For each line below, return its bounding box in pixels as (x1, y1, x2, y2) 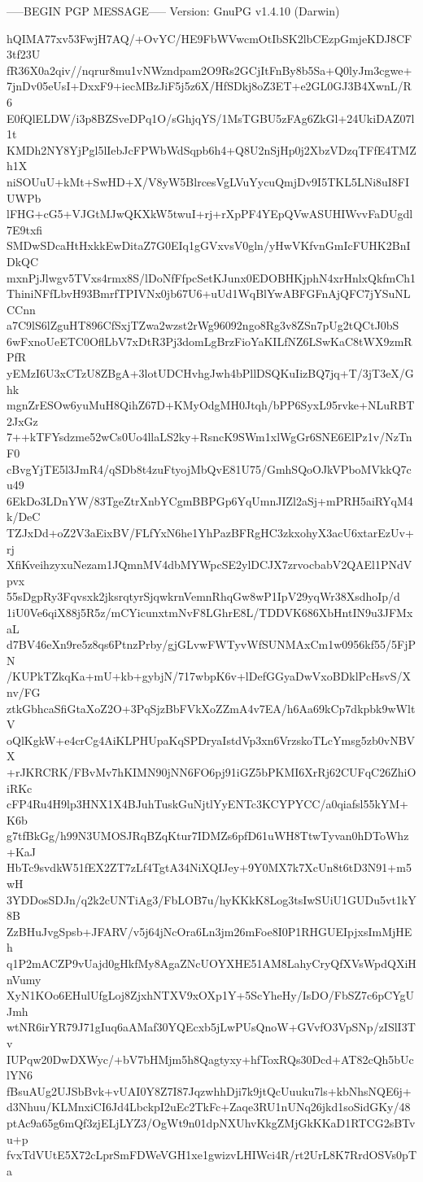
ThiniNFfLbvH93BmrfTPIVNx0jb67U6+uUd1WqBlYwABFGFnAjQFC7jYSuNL (7, 285, 411, 302)
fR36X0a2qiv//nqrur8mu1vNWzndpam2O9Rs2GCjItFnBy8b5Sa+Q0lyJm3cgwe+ (7, 61, 412, 78)
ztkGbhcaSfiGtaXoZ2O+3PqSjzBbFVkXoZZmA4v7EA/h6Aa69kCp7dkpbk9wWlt (7, 699, 416, 716)
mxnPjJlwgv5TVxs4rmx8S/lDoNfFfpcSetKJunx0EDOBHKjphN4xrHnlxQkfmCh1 (7, 269, 416, 286)
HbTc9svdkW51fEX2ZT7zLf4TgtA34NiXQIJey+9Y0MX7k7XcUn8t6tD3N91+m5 (7, 859, 412, 876)
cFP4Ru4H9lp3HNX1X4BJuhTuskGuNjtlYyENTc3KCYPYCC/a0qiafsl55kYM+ (7, 795, 409, 812)
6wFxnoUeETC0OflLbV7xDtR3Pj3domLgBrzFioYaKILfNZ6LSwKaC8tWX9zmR (7, 332, 412, 349)
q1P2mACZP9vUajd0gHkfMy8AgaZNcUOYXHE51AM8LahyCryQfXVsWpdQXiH (7, 955, 416, 972)
